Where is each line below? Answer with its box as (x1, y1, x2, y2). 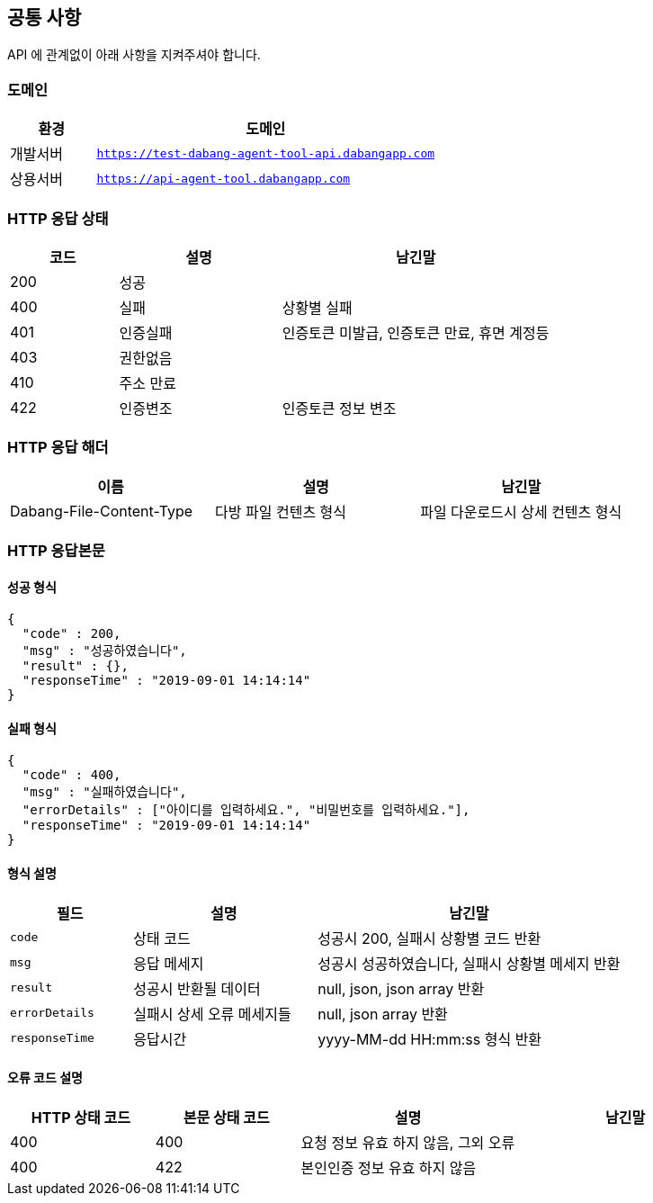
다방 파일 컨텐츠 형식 (215, 502, 347, 521)
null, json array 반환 (318, 1004, 448, 1023)
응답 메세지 (133, 954, 204, 973)
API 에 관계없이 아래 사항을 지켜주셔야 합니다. (7, 47, 261, 63)
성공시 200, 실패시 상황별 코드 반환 (318, 929, 541, 947)
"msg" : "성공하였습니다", (22, 643, 187, 659)
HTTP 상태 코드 (31, 1108, 130, 1127)
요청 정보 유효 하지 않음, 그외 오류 (300, 1133, 515, 1152)
